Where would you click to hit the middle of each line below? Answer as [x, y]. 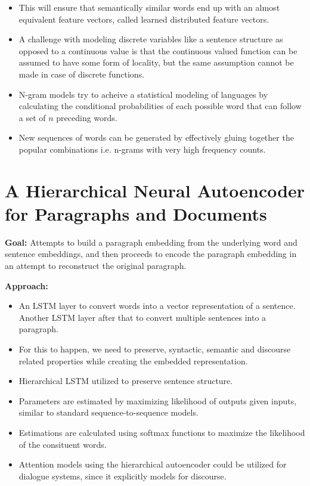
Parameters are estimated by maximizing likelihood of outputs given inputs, [158, 400]
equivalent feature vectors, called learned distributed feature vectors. [144, 19]
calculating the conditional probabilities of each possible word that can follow [160, 106]
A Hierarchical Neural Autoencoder [155, 190]
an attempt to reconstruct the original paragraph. [96, 266]
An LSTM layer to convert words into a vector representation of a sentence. [157, 306]
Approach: [27, 285]
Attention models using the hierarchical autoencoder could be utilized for [153, 464]
